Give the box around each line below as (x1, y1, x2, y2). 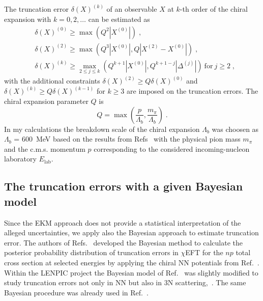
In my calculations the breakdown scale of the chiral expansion (4, 123, 200, 134)
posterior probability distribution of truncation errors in (4, 247, 179, 258)
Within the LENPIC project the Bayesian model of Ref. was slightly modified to (4, 267, 258, 278)
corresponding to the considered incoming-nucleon (94, 143, 250, 154)
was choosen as (212, 123, 259, 134)
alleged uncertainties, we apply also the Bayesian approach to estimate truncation (4, 227, 259, 238)
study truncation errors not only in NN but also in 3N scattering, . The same (4, 277, 246, 288)
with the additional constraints (4, 75, 100, 86)
